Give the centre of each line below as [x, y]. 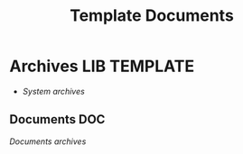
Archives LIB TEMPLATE [102, 66]
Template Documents [152, 16]
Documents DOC [57, 119]
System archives [54, 91]
